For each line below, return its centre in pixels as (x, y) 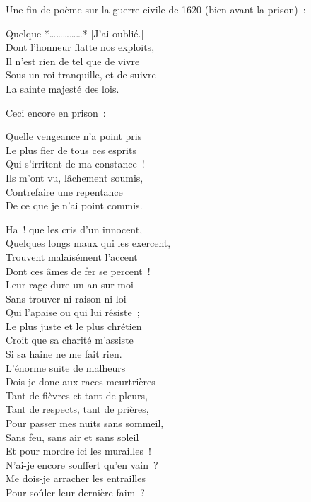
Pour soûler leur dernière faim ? (75, 492)
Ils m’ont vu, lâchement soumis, (75, 177)
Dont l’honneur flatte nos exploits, (80, 47)
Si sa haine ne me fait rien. (64, 354)
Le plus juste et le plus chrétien (74, 326)
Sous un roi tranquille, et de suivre (81, 75)
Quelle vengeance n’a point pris (74, 136)
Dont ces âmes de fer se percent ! (78, 270)
